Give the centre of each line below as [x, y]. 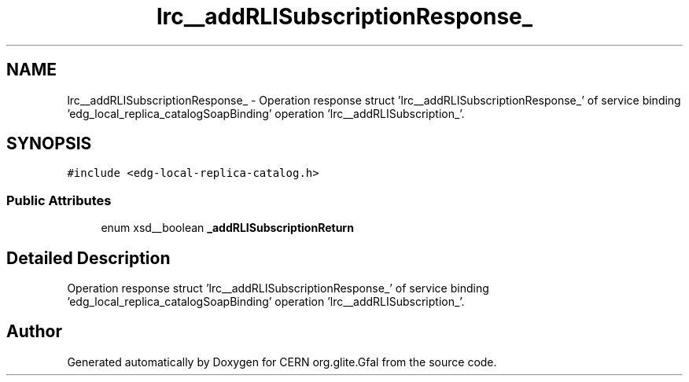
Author [34, 332]
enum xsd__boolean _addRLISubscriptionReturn [227, 228]
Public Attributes [59, 200]
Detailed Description [88, 258]
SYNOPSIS [49, 144]
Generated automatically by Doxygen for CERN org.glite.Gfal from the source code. [282, 362]
